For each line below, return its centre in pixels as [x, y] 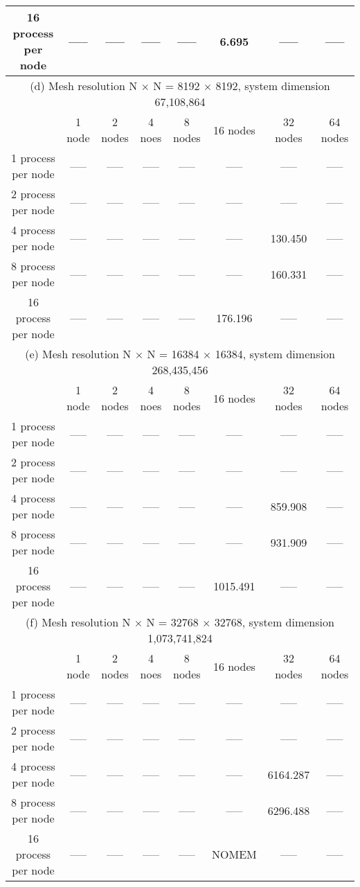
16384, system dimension [275, 354]
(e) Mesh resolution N [78, 354]
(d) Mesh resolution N [84, 86]
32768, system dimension [274, 622]
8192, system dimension [273, 86]
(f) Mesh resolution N [78, 622]
